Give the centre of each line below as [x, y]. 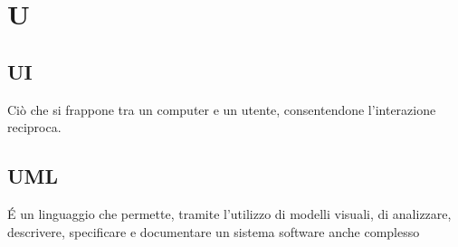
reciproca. [34, 127]
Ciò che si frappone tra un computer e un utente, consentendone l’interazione [222, 109]
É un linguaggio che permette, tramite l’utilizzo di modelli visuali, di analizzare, [229, 213]
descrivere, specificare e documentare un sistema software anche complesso [214, 231]
